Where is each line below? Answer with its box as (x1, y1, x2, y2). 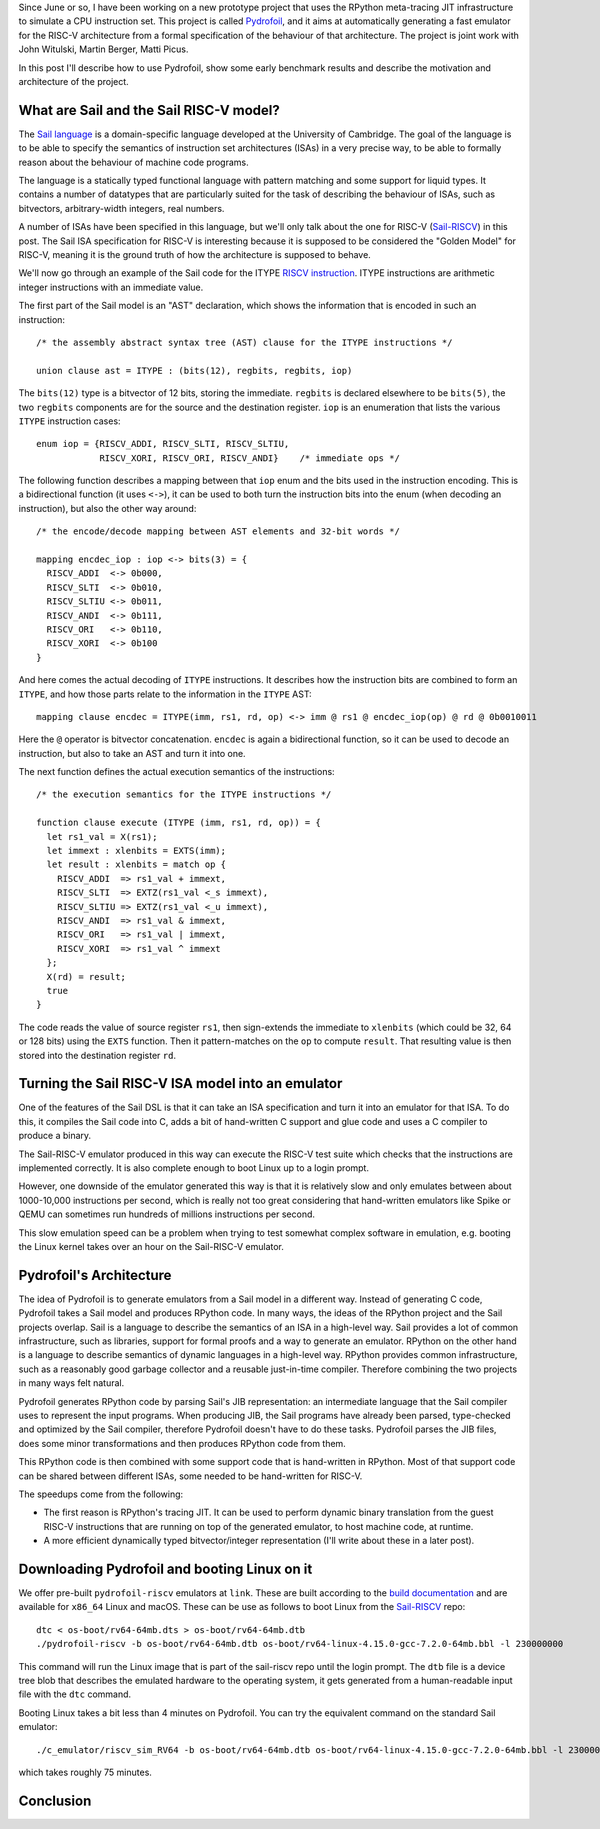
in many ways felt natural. (18, 1377, 125, 1389)
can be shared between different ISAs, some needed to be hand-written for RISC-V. (18, 1470, 363, 1482)
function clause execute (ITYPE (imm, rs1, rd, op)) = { (36, 817, 322, 829)
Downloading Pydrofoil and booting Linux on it (18, 1560, 313, 1577)
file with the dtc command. (18, 1688, 132, 1700)
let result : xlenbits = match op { (46, 859, 227, 870)
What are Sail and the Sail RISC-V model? (18, 101, 280, 119)
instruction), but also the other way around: (18, 502, 197, 514)
